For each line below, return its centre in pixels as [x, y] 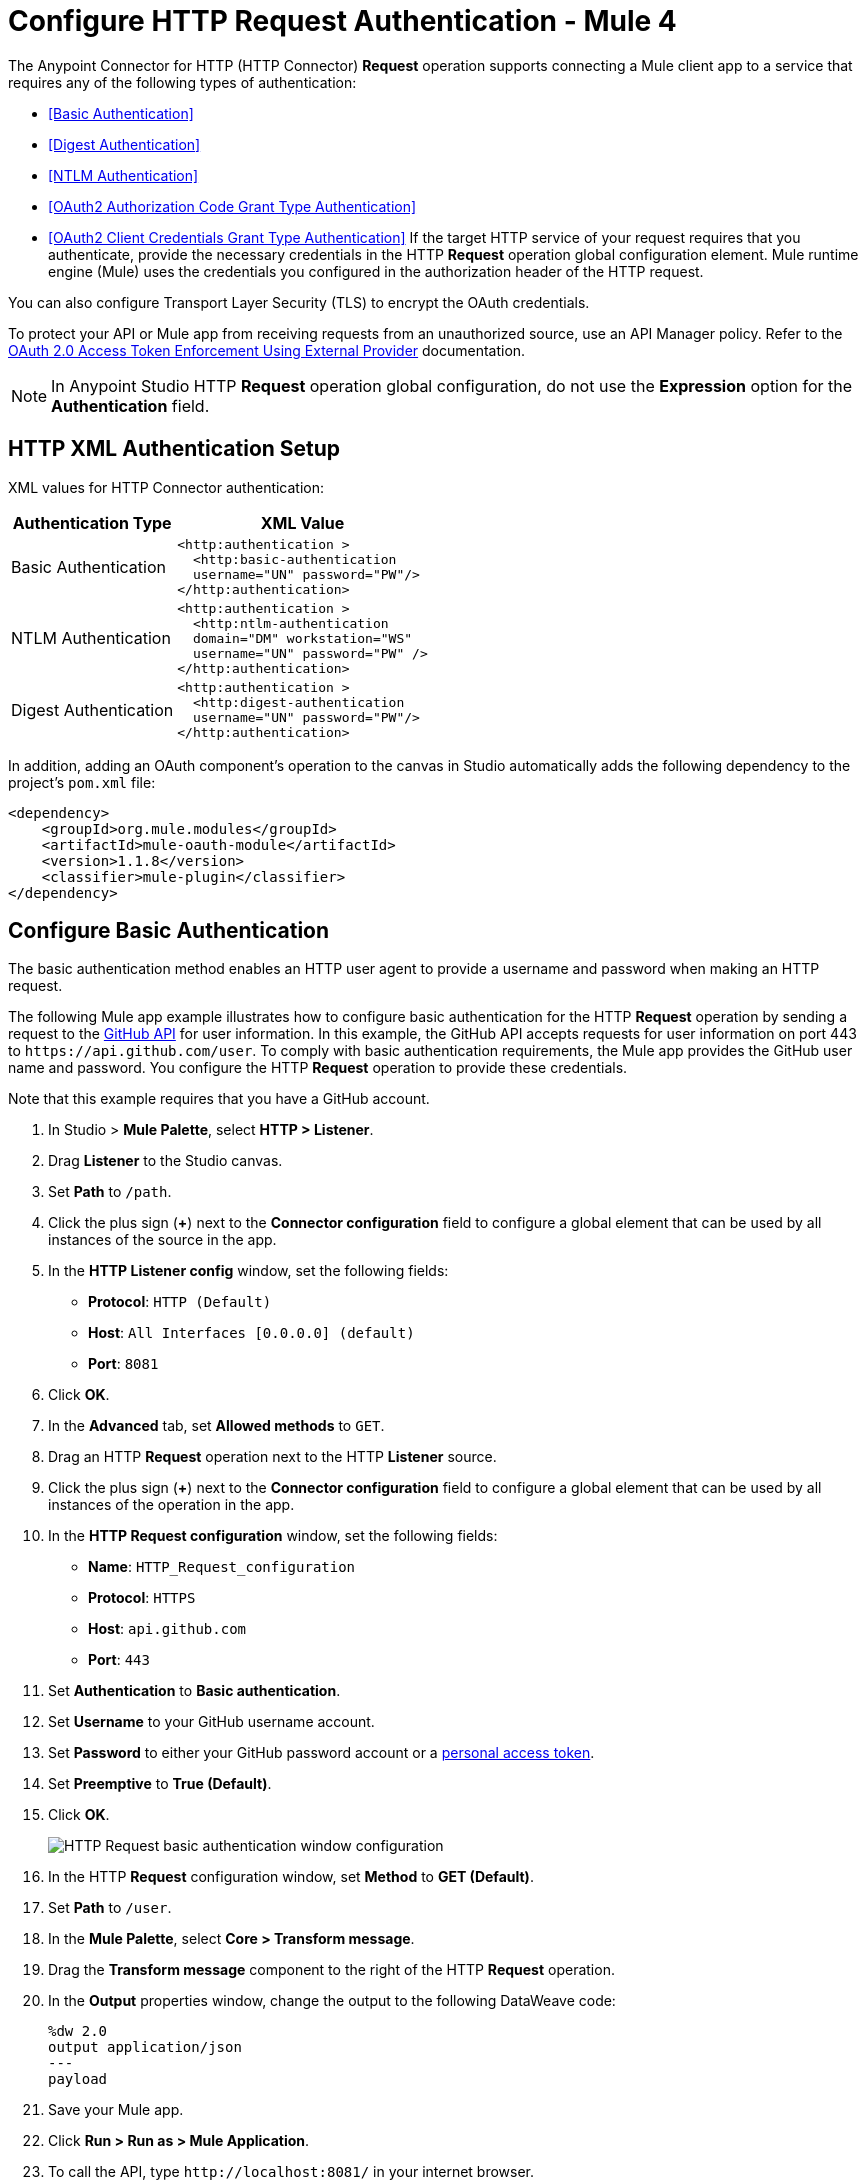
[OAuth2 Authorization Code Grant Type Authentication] [232, 206]
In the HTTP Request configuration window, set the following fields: [273, 1536]
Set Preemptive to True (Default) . [160, 1784]
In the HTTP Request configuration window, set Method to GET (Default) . [291, 1877]
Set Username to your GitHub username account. [211, 1722]
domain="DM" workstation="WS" [302, 638]
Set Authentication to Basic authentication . [194, 1691]
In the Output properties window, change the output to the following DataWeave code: [332, 2001]
